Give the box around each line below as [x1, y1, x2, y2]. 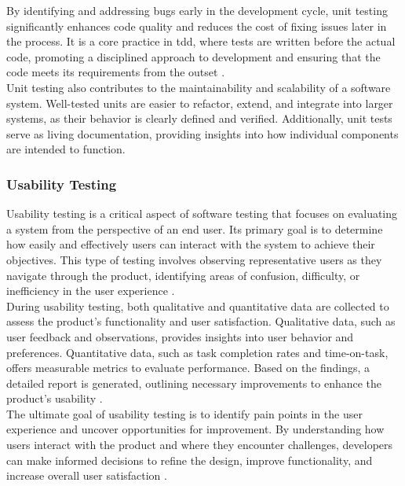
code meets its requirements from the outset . [6, 64, 225, 80]
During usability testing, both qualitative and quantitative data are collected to [6, 297, 389, 314]
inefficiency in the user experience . [6, 282, 175, 299]
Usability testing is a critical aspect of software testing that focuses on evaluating [6, 205, 398, 222]
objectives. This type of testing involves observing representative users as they [6, 251, 382, 267]
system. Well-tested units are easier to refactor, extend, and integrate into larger [6, 94, 393, 111]
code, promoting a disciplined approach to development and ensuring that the [6, 48, 381, 64]
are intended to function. [6, 141, 126, 157]
